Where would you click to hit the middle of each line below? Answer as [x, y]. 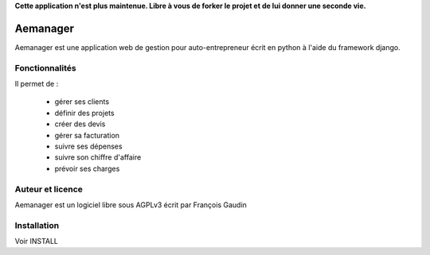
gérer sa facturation [87, 135]
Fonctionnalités [45, 68]
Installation [37, 225]
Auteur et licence [49, 189]
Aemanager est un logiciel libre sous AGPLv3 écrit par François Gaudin [131, 205]
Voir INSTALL [37, 241]
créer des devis [80, 124]
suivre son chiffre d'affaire [98, 157]
